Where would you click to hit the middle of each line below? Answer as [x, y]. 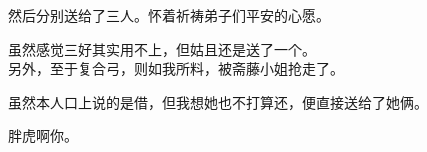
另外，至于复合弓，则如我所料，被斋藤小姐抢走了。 [176, 68]
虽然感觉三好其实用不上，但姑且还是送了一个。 [162, 48]
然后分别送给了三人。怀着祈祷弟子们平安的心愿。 [169, 15]
